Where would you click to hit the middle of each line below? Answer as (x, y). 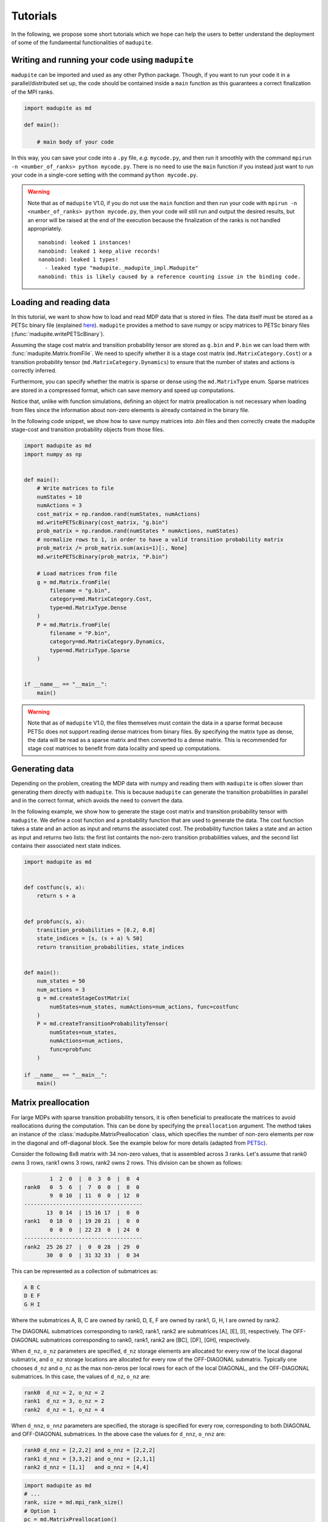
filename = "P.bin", (80, 633)
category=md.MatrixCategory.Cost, (101, 599)
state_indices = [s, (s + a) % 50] (90, 938)
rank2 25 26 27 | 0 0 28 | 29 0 (82, 1247)
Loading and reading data (61, 302)
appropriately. (45, 228)
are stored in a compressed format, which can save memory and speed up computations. (123, 390)
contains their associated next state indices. (66, 846)
